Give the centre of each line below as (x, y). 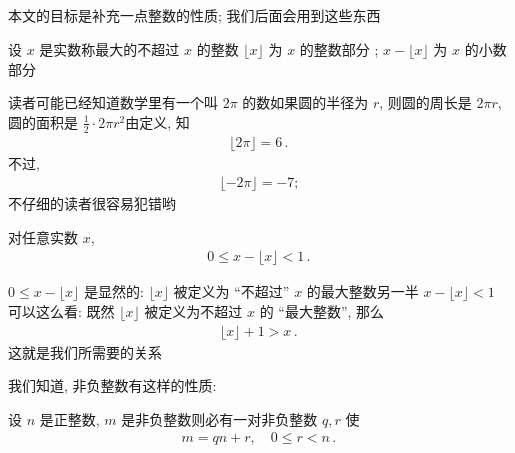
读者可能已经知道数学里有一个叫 (113, 102)
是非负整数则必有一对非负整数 (219, 418)
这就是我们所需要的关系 (85, 351)
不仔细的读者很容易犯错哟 (92, 203)
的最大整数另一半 (362, 291)
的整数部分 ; (339, 48)
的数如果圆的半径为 (305, 102)
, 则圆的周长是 (425, 102)
